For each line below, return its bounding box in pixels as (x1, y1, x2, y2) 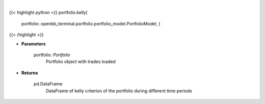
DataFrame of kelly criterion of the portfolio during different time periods (46, 88, 192, 94)
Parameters (21, 41, 46, 46)
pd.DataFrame (33, 81, 63, 87)
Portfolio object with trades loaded (46, 59, 116, 64)
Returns (21, 70, 38, 76)
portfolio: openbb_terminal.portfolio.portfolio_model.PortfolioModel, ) (21, 21, 160, 26)
